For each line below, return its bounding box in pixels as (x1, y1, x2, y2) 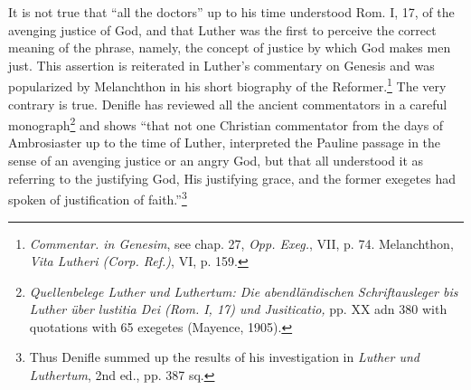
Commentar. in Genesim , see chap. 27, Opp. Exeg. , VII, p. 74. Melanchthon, (29, 233, 454, 252)
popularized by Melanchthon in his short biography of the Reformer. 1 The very (8, 74, 447, 96)
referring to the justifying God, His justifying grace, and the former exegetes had (8, 168, 456, 187)
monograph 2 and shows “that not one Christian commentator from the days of (8, 113, 444, 134)
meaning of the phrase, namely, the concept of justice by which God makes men (8, 38, 451, 57)
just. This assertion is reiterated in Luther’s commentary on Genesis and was (8, 55, 435, 74)
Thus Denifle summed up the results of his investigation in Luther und (29, 347, 419, 366)
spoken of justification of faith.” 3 (8, 187, 187, 208)
